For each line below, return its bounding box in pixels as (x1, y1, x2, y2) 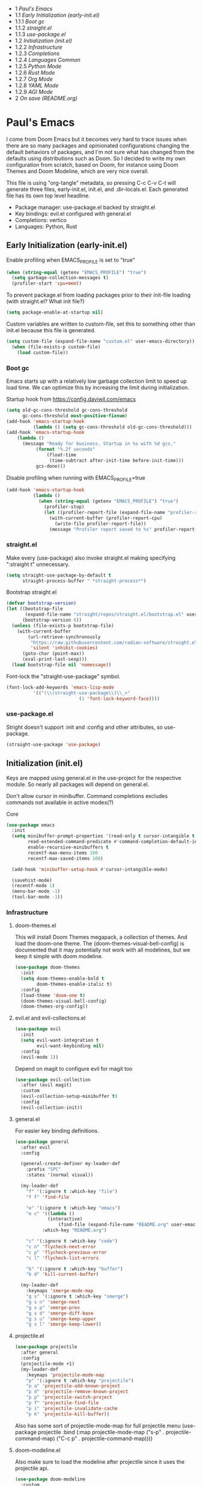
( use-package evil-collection (14, 1077, 91, 1083)
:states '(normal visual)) (26, 1172, 94, 1178)
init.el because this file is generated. (6, 327, 96, 334)
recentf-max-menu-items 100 (28, 850, 98, 856)
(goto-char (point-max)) (22, 651, 85, 657)
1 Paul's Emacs (14, 5, 53, 12)
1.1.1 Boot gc (14, 18, 45, 25)
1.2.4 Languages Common (14, 57, 81, 63)
